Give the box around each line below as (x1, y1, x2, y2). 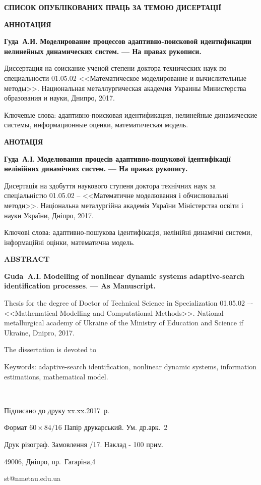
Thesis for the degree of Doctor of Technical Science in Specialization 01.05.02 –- (4, 298, 253, 308)
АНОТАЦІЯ (4, 136, 43, 147)
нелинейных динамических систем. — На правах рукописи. (4, 45, 202, 56)
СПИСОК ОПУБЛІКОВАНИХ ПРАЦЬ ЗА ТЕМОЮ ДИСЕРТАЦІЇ (4, 2, 222, 12)
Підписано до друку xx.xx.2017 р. (4, 405, 110, 415)
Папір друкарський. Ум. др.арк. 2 (64, 422, 168, 432)
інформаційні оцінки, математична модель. (4, 236, 135, 247)
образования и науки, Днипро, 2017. (4, 92, 115, 103)
